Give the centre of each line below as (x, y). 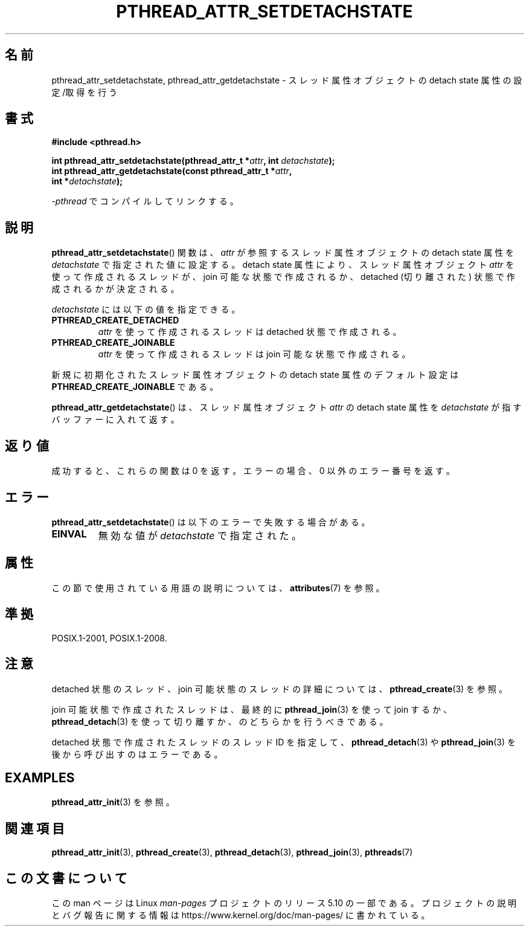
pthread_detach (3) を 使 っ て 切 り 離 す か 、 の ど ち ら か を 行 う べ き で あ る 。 (220, 721)
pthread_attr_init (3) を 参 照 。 (113, 802)
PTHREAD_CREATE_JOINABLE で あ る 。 (135, 387)
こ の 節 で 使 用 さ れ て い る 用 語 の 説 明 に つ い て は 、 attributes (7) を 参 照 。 (218, 588)
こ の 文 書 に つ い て (66, 878)
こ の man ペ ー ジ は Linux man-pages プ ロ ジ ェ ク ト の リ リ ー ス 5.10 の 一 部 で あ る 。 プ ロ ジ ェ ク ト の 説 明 (284, 903)
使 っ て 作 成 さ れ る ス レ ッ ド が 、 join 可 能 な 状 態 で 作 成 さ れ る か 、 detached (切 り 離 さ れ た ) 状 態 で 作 (283, 277)
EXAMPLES (40, 777)
